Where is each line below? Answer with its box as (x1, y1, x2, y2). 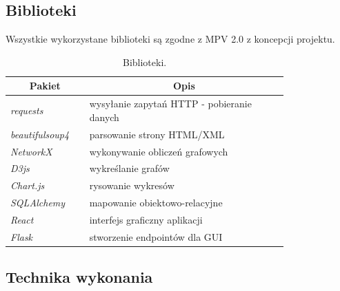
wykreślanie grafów (89, 161, 170, 175)
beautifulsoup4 (10, 127, 70, 141)
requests (10, 103, 43, 118)
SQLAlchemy (10, 195, 66, 210)
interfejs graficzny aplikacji (89, 212, 203, 226)
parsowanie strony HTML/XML (89, 127, 225, 141)
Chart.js (10, 178, 45, 193)
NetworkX (10, 144, 52, 158)
